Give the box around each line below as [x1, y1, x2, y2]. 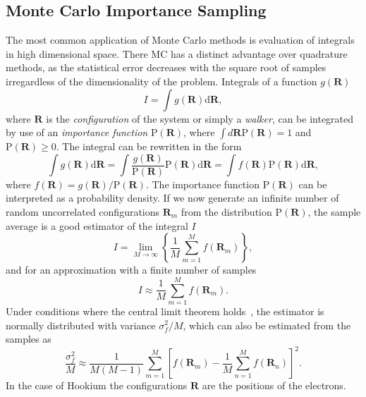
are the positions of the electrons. [202, 378, 346, 393]
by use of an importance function [6, 125, 148, 140]
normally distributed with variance [6, 317, 156, 332]
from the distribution [181, 204, 272, 219]
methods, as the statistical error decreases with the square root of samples [6, 60, 327, 75]
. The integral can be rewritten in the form [56, 139, 242, 154]
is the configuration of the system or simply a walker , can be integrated [46, 111, 354, 126]
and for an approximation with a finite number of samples [6, 262, 257, 277]
